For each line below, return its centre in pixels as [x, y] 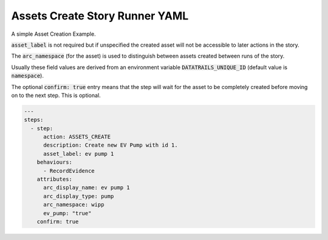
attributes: [55, 179]
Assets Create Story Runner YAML [100, 16]
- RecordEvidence [69, 171]
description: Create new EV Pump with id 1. [111, 145]
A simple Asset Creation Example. [54, 34]
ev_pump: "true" [67, 213]
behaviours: [55, 162]
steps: [34, 120]
